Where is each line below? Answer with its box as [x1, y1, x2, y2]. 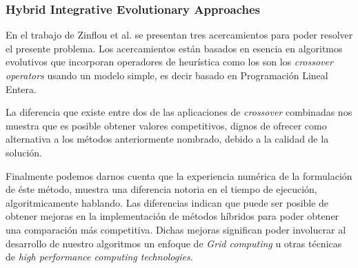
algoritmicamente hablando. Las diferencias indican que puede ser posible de [6, 195, 329, 209]
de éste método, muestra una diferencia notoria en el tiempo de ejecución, [6, 182, 317, 196]
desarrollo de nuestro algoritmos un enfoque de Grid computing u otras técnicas [6, 236, 342, 250]
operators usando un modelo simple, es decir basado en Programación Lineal [6, 68, 328, 82]
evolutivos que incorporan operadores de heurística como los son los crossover [6, 54, 333, 69]
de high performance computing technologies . [6, 249, 193, 264]
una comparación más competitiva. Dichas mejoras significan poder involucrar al [6, 222, 346, 236]
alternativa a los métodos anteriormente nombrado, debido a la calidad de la [6, 132, 329, 146]
